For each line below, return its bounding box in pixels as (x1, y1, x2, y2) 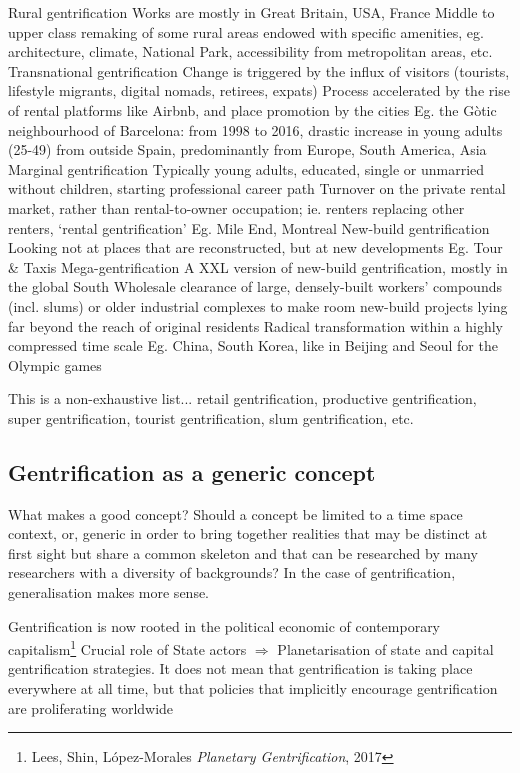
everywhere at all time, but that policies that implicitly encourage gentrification (8, 678, 498, 699)
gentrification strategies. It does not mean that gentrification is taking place (8, 658, 473, 679)
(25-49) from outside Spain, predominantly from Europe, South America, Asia (8, 139, 487, 160)
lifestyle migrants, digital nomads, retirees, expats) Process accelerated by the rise (8, 80, 510, 101)
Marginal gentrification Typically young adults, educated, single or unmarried (8, 158, 485, 179)
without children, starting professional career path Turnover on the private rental (8, 178, 506, 199)
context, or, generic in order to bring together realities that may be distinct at (8, 523, 488, 544)
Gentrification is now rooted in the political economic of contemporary (8, 615, 441, 636)
